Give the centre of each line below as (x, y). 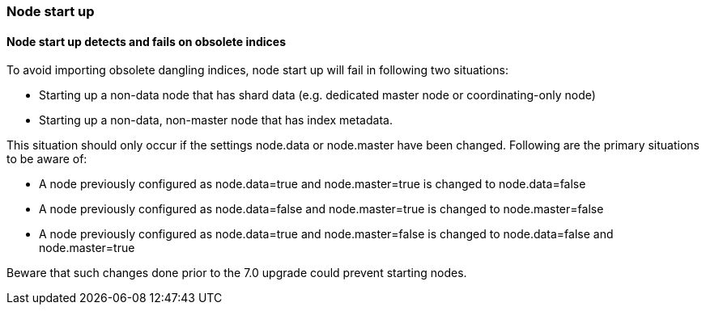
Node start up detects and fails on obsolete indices (147, 41)
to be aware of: (47, 159)
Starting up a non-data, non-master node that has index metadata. (216, 120)
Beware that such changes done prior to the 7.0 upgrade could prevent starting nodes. (237, 273)
